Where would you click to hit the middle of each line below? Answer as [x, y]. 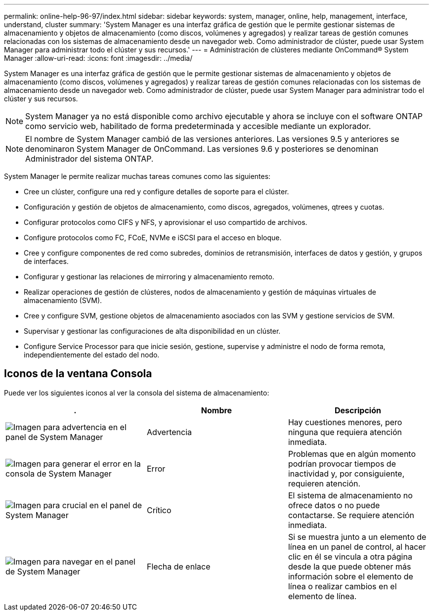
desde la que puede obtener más [349, 566]
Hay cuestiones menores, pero [345, 422]
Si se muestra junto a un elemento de [357, 537]
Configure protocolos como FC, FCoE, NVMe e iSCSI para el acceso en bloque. [153, 238]
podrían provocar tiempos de [342, 463]
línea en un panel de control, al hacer [357, 547]
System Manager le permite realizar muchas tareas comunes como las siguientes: [137, 176]
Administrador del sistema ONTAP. [89, 159]
